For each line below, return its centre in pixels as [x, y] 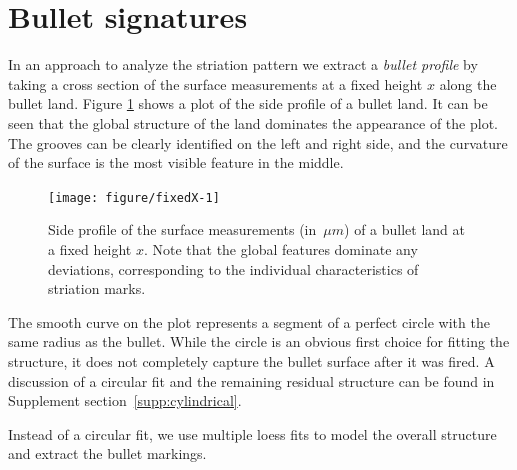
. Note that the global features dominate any [280, 248]
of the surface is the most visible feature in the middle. [176, 162]
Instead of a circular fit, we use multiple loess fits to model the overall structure [252, 433]
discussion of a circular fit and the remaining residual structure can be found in [251, 380]
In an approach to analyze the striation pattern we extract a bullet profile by [243, 64]
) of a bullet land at [404, 229]
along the [468, 83]
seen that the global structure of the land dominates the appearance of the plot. [253, 122]
